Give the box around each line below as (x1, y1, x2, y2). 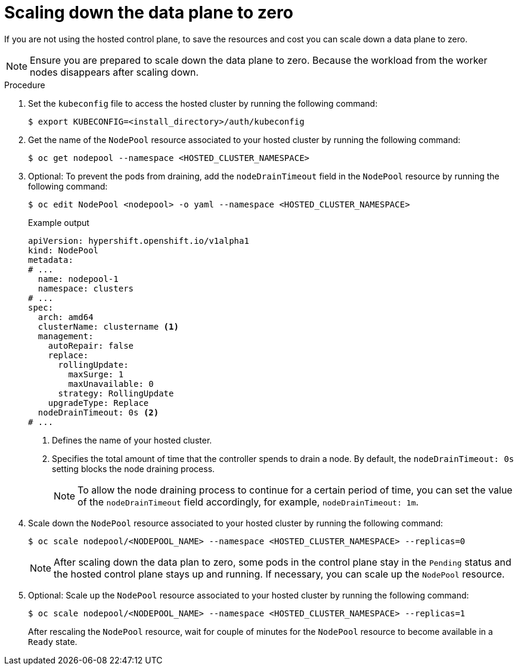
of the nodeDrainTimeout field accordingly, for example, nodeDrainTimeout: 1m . (77, 495, 419, 508)
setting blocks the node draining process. (52, 463, 215, 474)
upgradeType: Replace (48, 398, 149, 408)
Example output (28, 217, 89, 228)
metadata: (28, 255, 73, 265)
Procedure (4, 79, 45, 90)
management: (38, 331, 94, 341)
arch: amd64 (38, 312, 94, 322)
